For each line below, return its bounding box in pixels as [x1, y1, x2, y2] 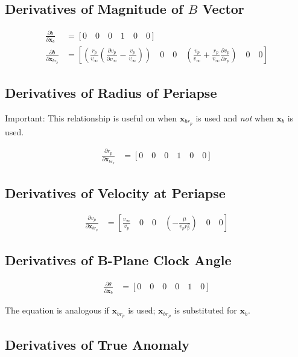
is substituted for [174, 304, 237, 317]
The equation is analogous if [5, 304, 109, 317]
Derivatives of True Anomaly [5, 335, 189, 354]
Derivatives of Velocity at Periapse [5, 183, 226, 202]
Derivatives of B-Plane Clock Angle [5, 250, 232, 269]
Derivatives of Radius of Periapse [5, 83, 217, 101]
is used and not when [195, 111, 274, 124]
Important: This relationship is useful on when [5, 111, 177, 124]
